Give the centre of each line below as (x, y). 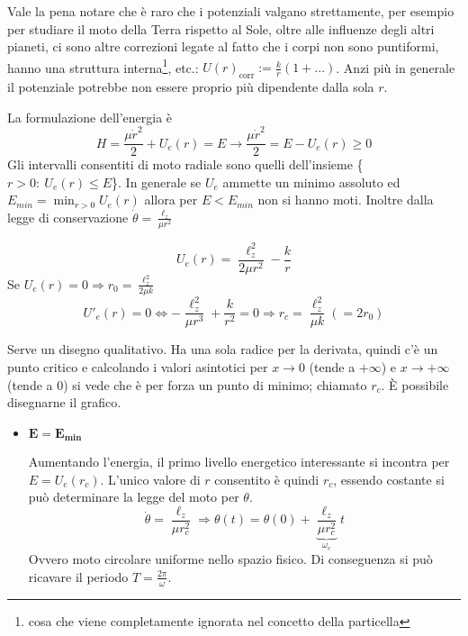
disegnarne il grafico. (64, 402)
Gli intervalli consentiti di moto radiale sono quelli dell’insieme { (185, 164)
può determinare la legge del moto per (134, 497)
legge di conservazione (68, 217)
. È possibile (415, 384)
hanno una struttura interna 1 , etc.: (103, 66)
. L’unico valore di (150, 479)
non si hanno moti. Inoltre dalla (346, 200)
